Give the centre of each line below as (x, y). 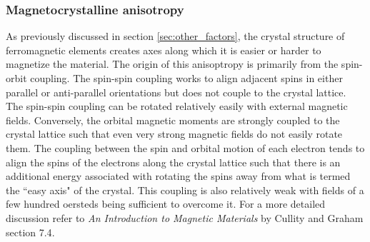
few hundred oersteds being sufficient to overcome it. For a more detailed (166, 204)
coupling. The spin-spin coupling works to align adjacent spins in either (186, 78)
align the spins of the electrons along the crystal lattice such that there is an (173, 162)
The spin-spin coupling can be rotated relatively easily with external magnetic (177, 106)
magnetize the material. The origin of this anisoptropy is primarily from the (172, 64)
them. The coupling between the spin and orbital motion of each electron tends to (185, 147)
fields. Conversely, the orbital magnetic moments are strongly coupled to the (173, 120)
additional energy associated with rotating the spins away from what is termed (178, 176)
